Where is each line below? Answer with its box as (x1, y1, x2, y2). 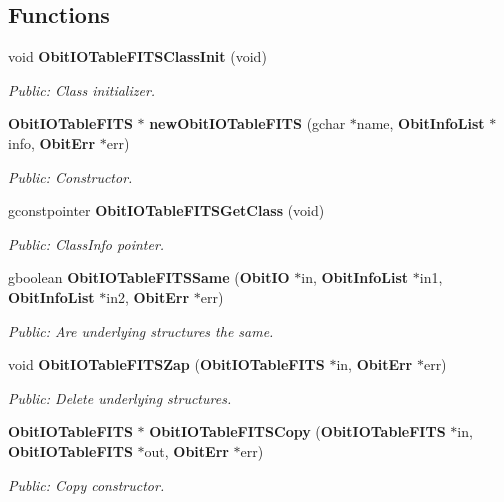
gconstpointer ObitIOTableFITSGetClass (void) (8, 200, 325, 221)
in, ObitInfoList (301, 267, 409, 288)
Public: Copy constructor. (8, 474, 165, 495)
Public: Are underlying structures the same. (8, 320, 274, 341)
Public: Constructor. (8, 166, 133, 187)
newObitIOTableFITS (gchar (149, 113, 346, 134)
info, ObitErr (8, 132, 96, 153)
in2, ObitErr (106, 286, 190, 307)
